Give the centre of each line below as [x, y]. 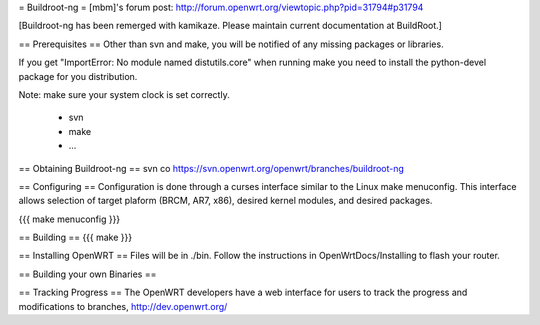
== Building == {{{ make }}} [75, 237]
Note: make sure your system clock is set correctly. [124, 94]
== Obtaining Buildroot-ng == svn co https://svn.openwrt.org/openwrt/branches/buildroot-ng [211, 168]
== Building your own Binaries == [87, 274]
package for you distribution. [78, 76]
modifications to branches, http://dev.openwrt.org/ [123, 306]
